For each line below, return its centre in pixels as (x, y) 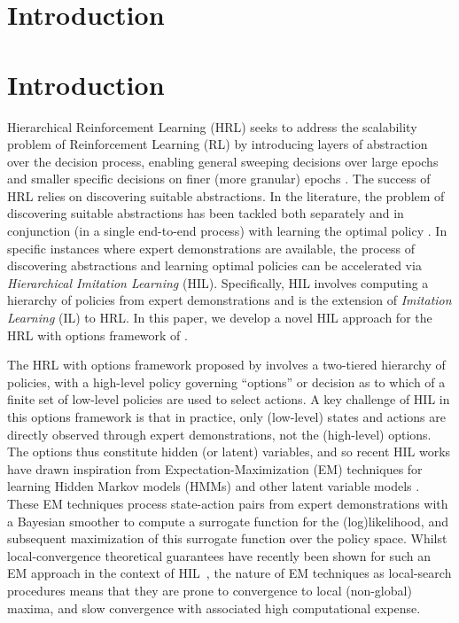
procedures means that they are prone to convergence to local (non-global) (210, 590)
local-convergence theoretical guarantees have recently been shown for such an (219, 555)
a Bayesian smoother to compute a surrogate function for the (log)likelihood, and (228, 521)
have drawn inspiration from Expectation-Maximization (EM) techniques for (215, 468)
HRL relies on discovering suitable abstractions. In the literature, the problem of (226, 195)
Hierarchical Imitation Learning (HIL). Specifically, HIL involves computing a (218, 282)
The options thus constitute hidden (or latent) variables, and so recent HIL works (229, 452)
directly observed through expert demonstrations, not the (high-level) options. (219, 434)
